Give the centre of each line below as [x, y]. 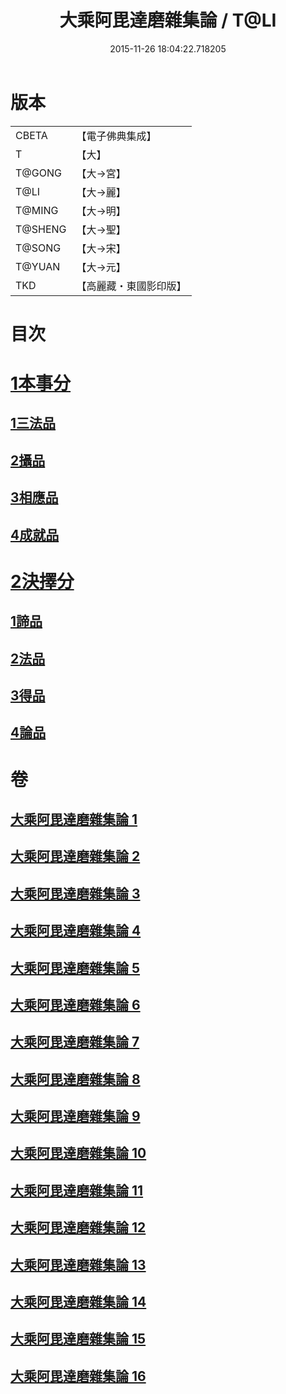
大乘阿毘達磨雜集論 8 [75, 1079]
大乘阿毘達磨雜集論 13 [78, 1264]
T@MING [37, 210]
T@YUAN [38, 266]
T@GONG [38, 173]
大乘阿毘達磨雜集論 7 [75, 1042]
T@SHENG [41, 229]
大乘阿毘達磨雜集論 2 [75, 856]
